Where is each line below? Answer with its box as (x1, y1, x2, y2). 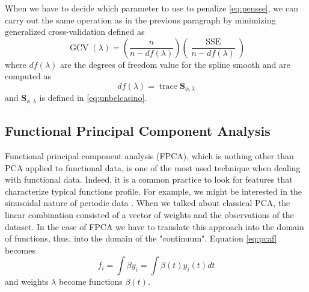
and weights (5, 275, 49, 288)
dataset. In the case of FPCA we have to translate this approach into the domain (5, 220, 304, 233)
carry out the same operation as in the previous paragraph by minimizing (5, 13, 276, 26)
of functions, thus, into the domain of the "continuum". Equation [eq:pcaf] (5, 232, 277, 245)
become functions (58, 275, 123, 288)
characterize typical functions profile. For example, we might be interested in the (5, 184, 302, 197)
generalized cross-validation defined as (5, 25, 145, 38)
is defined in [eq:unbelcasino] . (39, 91, 147, 104)
